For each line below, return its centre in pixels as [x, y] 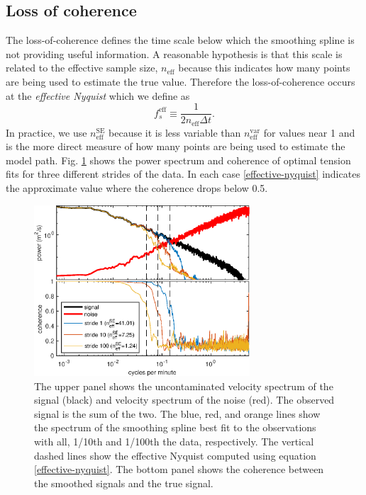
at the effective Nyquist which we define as [98, 95]
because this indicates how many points [264, 68]
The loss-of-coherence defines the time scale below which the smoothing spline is [180, 40]
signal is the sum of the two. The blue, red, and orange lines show [177, 413]
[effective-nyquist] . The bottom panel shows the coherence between [179, 469]
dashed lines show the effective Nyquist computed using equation [175, 455]
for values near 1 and [309, 132]
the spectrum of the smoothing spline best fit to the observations [175, 427]
